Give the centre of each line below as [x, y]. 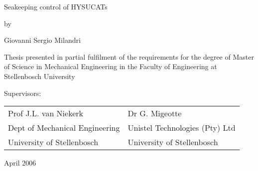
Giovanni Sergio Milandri [42, 40]
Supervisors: [23, 93]
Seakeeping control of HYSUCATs [56, 6]
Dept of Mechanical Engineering [64, 128]
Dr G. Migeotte [155, 113]
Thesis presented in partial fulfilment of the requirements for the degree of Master [129, 56]
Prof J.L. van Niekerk [46, 113]
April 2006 [20, 163]
